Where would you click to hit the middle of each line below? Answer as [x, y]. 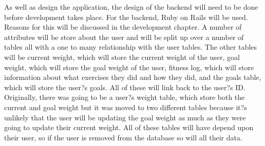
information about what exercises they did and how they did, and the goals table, [133, 77]
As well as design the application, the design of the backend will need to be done [131, 7]
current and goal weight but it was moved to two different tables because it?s [126, 107]
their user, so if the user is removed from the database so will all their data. [123, 137]
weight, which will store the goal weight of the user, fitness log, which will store [129, 67]
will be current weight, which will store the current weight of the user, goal [122, 57]
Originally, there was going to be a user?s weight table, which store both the [125, 97]
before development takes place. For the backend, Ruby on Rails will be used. [126, 17]
